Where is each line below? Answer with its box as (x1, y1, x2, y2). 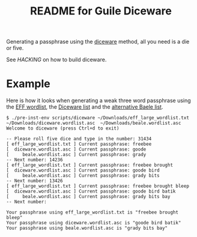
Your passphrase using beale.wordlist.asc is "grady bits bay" (6, 225, 168, 232)
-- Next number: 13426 (6, 178, 63, 184)
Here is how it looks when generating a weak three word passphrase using (6, 97, 191, 104)
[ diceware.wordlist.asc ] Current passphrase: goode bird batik (6, 188, 176, 194)
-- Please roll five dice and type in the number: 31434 (6, 136, 152, 142)
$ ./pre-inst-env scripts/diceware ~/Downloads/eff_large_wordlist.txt (6, 115, 189, 121)
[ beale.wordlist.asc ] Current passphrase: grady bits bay (6, 194, 171, 200)
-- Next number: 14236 (6, 157, 63, 163)
